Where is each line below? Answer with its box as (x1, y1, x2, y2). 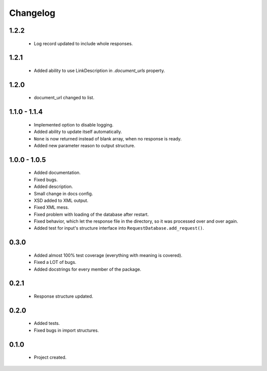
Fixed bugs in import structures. (34, 327, 99, 333)
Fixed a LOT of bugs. (34, 259, 77, 265)
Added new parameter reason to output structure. (34, 142, 135, 148)
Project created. (34, 355, 67, 361)
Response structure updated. (34, 293, 93, 300)
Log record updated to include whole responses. (34, 40, 133, 47)
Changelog (9, 7, 55, 18)
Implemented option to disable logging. (34, 122, 114, 127)
